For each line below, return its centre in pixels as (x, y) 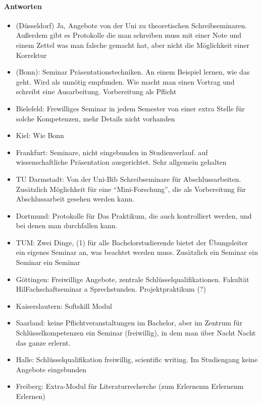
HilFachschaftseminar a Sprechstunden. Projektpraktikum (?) (111, 289)
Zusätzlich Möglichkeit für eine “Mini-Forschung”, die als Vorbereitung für (131, 189)
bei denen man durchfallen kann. (67, 225)
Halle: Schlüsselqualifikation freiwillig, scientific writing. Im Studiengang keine (137, 359)
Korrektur (31, 55)
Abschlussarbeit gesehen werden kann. (75, 199)
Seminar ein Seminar (48, 262)
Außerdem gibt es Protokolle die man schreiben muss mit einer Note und (129, 35)
